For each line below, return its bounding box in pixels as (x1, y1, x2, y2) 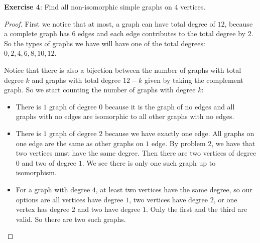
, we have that (211, 138, 255, 148)
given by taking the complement (145, 74, 243, 85)
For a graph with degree (16, 184, 90, 194)
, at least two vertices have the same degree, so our (95, 184, 252, 194)
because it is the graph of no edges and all (104, 101, 235, 111)
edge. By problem (151, 138, 206, 148)
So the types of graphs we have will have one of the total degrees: (4, 38, 205, 48)
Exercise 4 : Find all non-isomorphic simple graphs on (4, 2, 172, 12)
